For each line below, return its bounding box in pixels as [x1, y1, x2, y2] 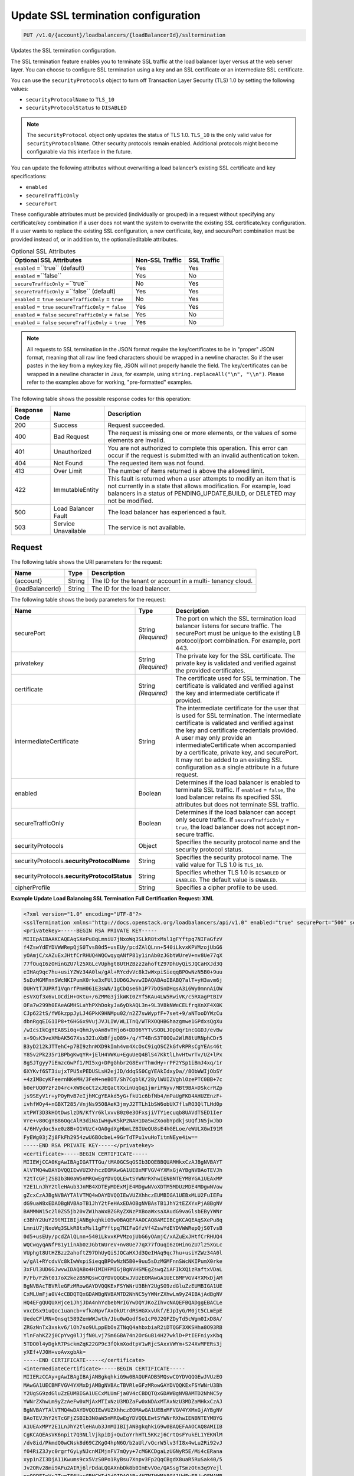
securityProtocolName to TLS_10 [25, 96, 114, 103]
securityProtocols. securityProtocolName [14, 857, 130, 865]
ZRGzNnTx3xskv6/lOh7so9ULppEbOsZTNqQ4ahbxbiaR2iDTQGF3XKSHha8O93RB [23, 1324, 223, 1331]
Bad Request [53, 433, 90, 441]
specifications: [11, 172, 47, 179]
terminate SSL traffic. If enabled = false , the [175, 786, 296, 794]
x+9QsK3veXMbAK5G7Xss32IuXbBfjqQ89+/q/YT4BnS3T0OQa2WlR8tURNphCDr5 [23, 1035, 223, 1041]
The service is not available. [107, 523, 186, 531]
